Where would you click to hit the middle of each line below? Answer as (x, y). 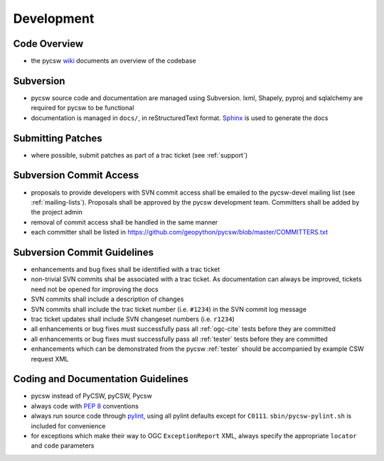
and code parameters (63, 446)
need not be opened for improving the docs (95, 289)
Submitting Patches (58, 138)
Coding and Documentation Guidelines (101, 379)
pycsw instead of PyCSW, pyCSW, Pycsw (91, 396)
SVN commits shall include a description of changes (107, 299)
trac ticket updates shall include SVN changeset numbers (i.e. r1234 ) (133, 319)
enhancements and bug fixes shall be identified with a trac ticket (126, 269)
